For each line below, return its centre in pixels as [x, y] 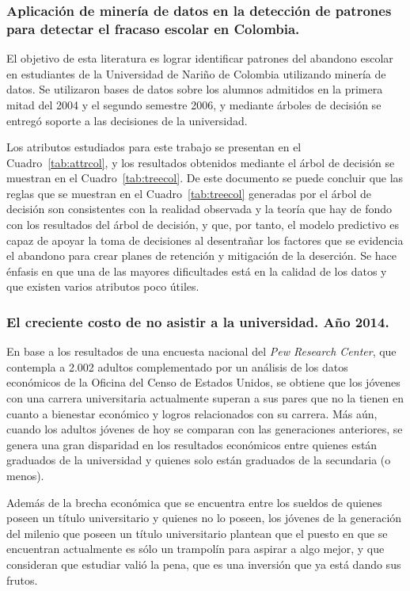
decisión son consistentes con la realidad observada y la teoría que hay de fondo [199, 209]
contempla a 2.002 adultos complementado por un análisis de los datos [177, 366]
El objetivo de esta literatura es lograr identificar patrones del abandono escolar [200, 58]
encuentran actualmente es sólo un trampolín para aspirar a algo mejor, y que [196, 549]
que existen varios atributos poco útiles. [103, 286]
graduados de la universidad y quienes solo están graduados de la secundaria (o [199, 460]
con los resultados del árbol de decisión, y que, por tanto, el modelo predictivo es [203, 225]
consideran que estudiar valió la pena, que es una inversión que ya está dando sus [204, 564]
